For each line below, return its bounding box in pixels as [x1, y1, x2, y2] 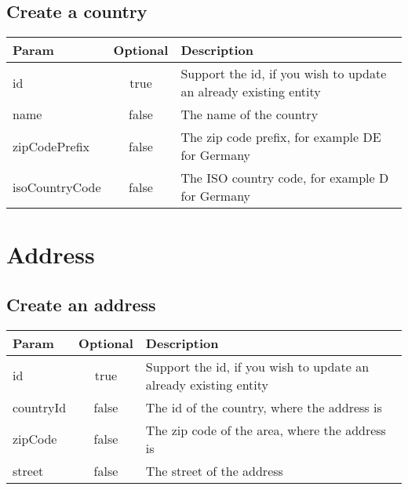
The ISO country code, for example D [180, 169, 389, 187]
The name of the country [180, 105, 319, 124]
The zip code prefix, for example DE [180, 128, 381, 147]
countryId [13, 397, 67, 416]
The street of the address [145, 461, 283, 480]
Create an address [6, 292, 156, 316]
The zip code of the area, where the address [145, 420, 386, 439]
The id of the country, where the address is [145, 397, 382, 416]
